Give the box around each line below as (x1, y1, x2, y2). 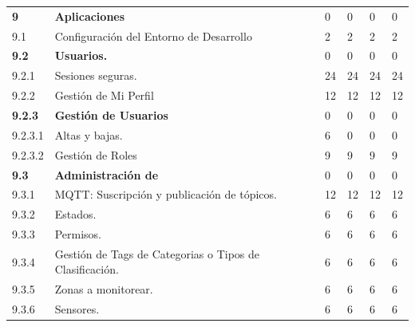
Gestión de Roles (54, 146, 137, 163)
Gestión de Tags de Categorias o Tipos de (54, 245, 259, 262)
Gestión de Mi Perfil (54, 87, 154, 104)
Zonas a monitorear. (54, 281, 153, 297)
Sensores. (54, 301, 100, 317)
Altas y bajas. (54, 126, 123, 143)
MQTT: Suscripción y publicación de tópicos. (54, 186, 277, 203)
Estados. (54, 206, 97, 223)
